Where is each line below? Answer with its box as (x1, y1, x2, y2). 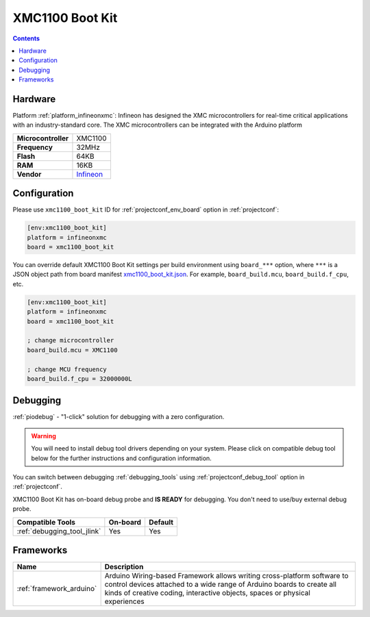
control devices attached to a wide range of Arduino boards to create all (104, 579, 337, 589)
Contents (12, 34, 40, 42)
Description (104, 562, 144, 572)
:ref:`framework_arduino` (16, 584, 97, 594)
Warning (31, 431, 56, 440)
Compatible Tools (16, 517, 75, 527)
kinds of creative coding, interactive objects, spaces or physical (104, 588, 311, 598)
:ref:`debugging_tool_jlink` (16, 526, 101, 536)
